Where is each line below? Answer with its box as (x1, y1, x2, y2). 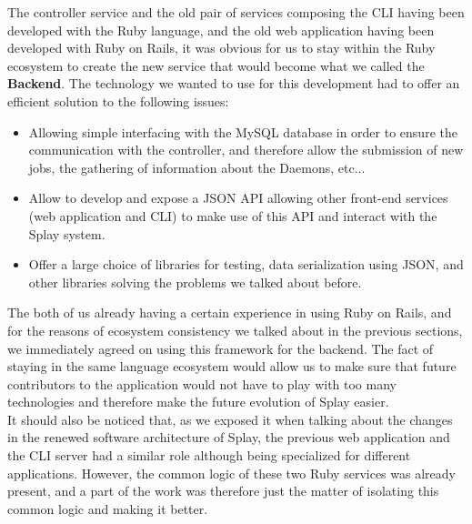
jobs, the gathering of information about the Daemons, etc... (28, 157, 366, 176)
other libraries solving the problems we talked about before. (28, 272, 362, 291)
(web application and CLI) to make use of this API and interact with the (28, 206, 437, 225)
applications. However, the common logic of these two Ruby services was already (7, 463, 456, 482)
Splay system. (28, 224, 105, 243)
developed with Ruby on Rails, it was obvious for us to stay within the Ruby (7, 38, 436, 57)
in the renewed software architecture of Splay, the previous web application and (7, 428, 450, 447)
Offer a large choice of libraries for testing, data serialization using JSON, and (28, 255, 464, 274)
